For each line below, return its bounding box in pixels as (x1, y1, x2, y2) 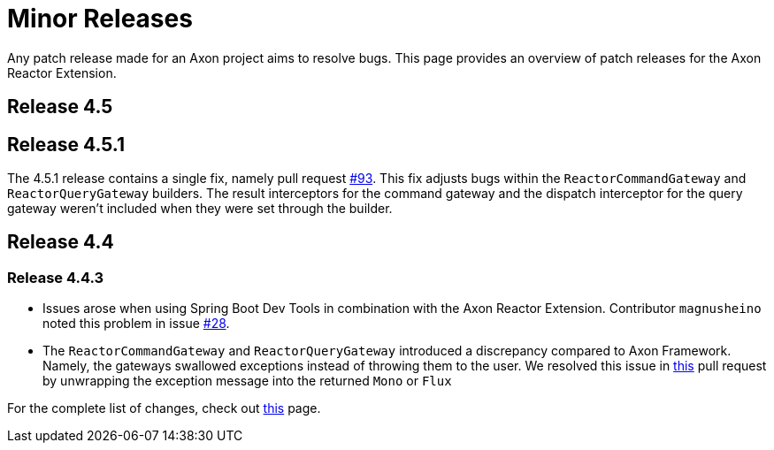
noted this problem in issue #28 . (42, 316, 230, 332)
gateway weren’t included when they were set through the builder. (7, 201, 393, 217)
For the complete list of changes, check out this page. (7, 400, 321, 416)
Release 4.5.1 (7, 133, 126, 156)
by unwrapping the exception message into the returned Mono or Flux (42, 373, 452, 389)
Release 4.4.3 (7, 268, 104, 286)
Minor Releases (7, 4, 193, 34)
